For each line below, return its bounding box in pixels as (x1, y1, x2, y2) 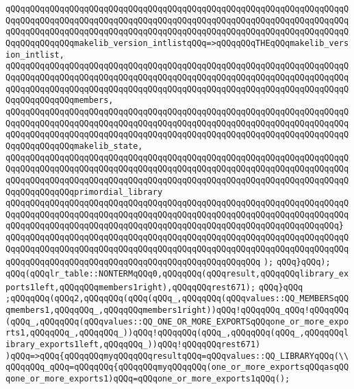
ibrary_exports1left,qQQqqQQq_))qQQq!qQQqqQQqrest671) (5, 340, 261, 350)
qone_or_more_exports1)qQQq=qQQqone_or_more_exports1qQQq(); (5, 374, 290, 384)
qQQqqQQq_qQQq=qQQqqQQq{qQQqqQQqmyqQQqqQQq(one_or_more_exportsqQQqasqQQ (5, 362, 349, 373)
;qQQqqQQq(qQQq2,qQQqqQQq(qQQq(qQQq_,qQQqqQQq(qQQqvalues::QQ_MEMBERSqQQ (5, 294, 349, 304)
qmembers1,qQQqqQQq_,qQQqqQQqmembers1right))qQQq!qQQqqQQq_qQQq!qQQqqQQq (5, 305, 349, 316)
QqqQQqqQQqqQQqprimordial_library (5, 187, 163, 197)
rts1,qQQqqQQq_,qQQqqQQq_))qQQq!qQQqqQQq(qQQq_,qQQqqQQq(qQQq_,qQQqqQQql (5, 328, 349, 338)
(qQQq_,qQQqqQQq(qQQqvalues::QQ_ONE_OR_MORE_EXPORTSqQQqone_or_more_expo (5, 316, 349, 327)
